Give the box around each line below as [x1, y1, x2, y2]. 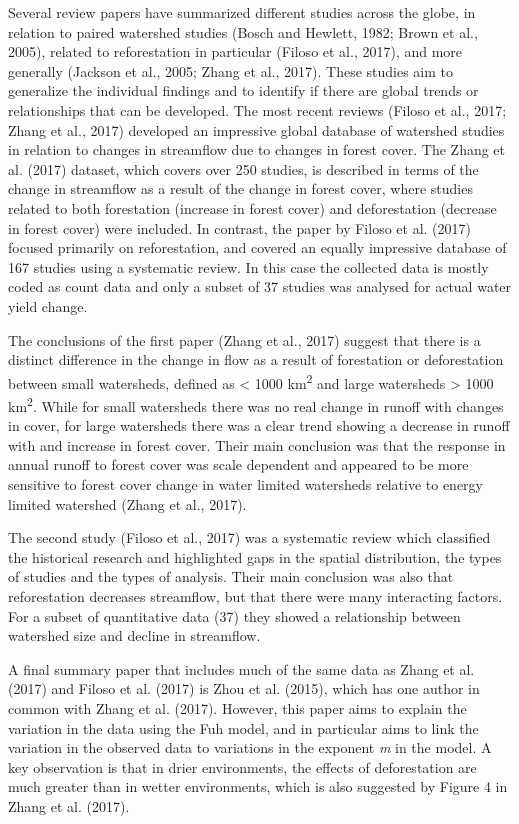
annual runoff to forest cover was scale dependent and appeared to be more [8, 454, 469, 475]
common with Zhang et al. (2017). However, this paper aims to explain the [8, 697, 467, 718]
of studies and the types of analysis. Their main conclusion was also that [8, 566, 454, 587]
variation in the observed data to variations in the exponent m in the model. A [8, 737, 492, 758]
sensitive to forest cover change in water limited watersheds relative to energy [8, 473, 483, 494]
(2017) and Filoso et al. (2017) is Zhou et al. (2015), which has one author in [8, 678, 480, 699]
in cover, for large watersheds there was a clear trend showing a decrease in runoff [8, 415, 510, 436]
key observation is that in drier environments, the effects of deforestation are [8, 756, 477, 777]
